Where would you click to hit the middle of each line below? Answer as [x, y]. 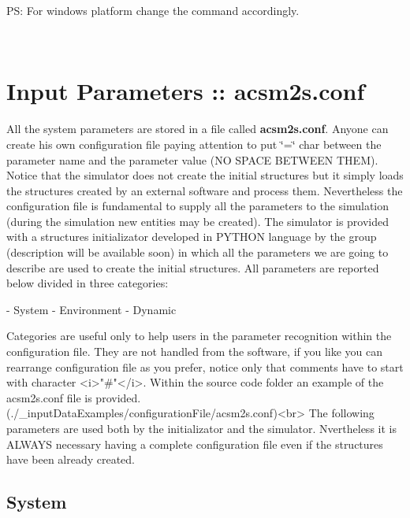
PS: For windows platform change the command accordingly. [153, 10]
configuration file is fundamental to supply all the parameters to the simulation [198, 206]
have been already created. [71, 459]
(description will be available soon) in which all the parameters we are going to [198, 252]
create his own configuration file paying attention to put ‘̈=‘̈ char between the [194, 144]
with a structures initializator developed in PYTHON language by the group [192, 237]
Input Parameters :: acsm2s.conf [186, 91]
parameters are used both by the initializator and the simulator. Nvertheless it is [201, 428]
